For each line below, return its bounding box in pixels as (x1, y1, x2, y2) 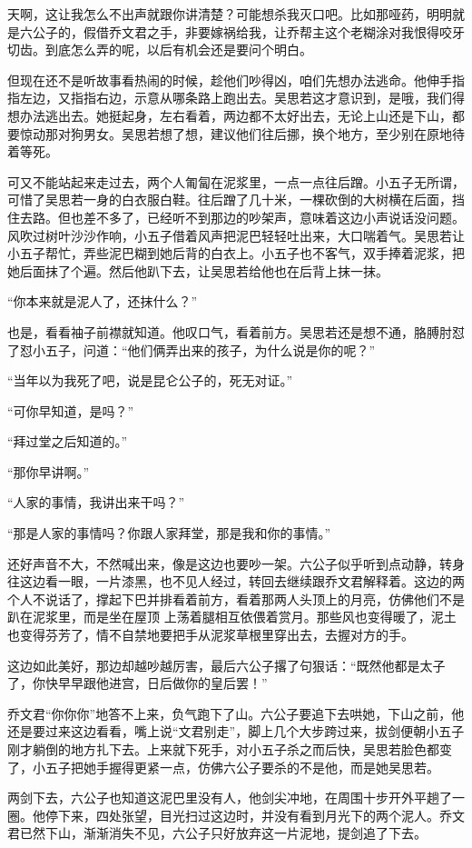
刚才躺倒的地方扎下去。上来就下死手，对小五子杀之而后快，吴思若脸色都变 (7, 740, 452, 758)
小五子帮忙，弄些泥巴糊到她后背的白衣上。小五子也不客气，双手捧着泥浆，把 (7, 244, 465, 263)
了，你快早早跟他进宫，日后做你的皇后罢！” (7, 673, 268, 693)
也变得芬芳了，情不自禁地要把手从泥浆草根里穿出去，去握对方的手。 (7, 625, 414, 644)
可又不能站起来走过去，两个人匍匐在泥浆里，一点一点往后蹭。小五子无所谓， (7, 172, 465, 191)
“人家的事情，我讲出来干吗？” (7, 493, 185, 512)
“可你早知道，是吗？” (7, 401, 134, 420)
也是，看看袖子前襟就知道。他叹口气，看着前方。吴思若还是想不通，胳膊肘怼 (7, 322, 465, 341)
